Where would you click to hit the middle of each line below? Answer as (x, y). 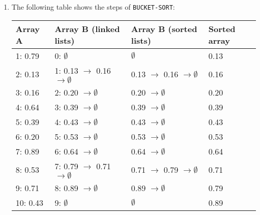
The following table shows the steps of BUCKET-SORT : (93, 7)
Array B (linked (87, 28)
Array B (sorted (164, 28)
